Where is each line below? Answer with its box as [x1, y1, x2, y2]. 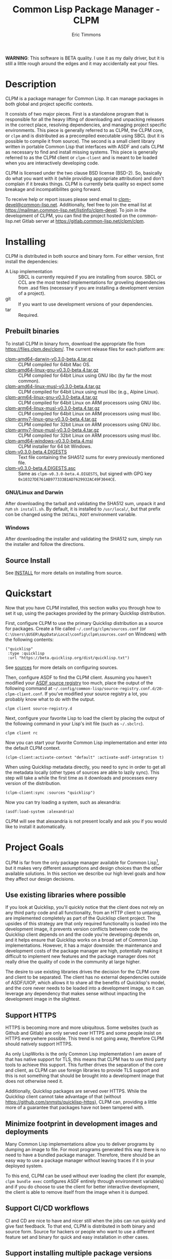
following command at [5, 685, 52, 691]
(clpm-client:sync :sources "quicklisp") [5, 790, 95, 795]
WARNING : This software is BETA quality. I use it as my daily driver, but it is [5, 55, 165, 61]
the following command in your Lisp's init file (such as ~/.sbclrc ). [5, 720, 144, 727]
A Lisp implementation [5, 268, 53, 274]
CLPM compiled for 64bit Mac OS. [18, 361, 91, 368]
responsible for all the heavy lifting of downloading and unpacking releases [5, 116, 164, 122]
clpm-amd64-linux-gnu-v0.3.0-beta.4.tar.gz [5, 367, 99, 373]
